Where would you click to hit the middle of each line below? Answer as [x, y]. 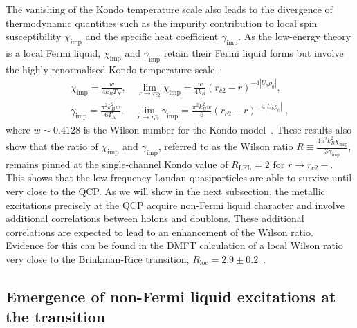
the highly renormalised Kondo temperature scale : [114, 69]
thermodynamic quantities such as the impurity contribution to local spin [162, 22]
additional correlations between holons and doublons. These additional [155, 218]
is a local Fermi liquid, [53, 52]
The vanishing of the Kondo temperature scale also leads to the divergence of [169, 9]
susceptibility [34, 36]
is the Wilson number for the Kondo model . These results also [218, 129]
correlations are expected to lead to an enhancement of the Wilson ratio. [159, 231]
